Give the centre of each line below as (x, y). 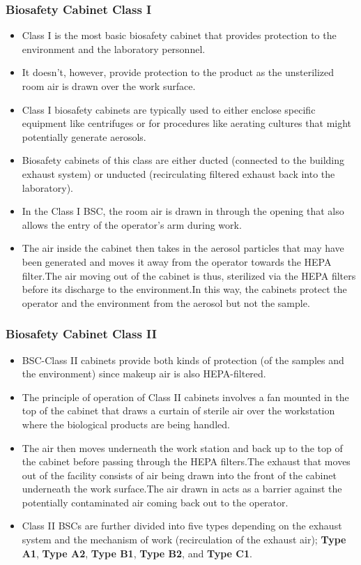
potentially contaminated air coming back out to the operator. (155, 502)
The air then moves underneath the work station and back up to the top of (182, 447)
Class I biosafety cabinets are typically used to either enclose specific (169, 109)
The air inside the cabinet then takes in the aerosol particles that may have (183, 248)
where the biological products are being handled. (126, 424)
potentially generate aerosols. (84, 136)
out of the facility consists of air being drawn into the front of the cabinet (179, 475)
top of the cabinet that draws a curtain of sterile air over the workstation (178, 410)
